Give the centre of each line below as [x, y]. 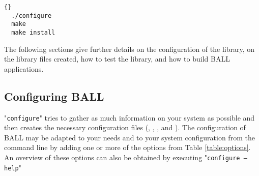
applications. [24, 68]
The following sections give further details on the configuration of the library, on [129, 49]
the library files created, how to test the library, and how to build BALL [117, 59]
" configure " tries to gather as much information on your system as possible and [129, 117]
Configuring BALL [54, 96]
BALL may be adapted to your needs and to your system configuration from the [129, 137]
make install [33, 32]
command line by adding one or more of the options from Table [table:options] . [127, 147]
